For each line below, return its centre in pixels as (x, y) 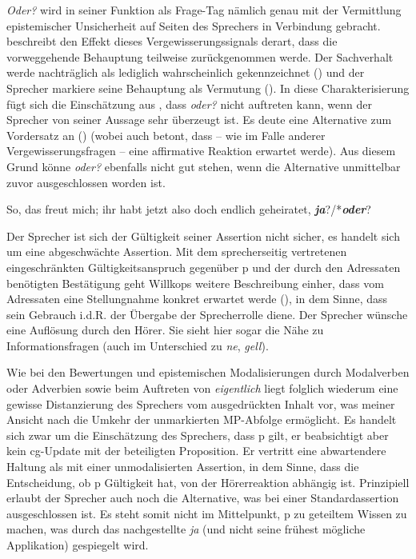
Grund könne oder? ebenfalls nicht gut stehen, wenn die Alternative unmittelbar (204, 166)
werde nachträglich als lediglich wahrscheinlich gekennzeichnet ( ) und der (186, 72)
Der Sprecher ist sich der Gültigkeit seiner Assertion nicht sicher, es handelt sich (203, 236)
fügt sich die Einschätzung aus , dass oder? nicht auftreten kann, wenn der (189, 104)
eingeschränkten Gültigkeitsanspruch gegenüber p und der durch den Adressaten (204, 267)
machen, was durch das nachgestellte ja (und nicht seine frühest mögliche (186, 529)
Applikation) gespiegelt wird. (78, 545)
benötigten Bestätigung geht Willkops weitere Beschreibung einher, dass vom (195, 283)
